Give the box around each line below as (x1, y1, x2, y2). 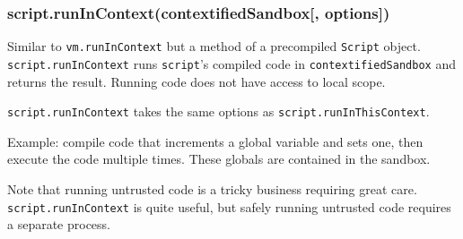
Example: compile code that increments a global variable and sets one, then (7, 132, 424, 150)
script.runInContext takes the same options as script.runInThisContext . (7, 102, 430, 121)
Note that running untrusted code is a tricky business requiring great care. (7, 179, 417, 198)
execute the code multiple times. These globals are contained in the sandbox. (7, 149, 431, 168)
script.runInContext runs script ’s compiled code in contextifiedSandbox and (7, 54, 456, 73)
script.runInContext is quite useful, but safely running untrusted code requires (7, 197, 451, 216)
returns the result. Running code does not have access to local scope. (7, 72, 386, 90)
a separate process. (7, 215, 111, 234)
